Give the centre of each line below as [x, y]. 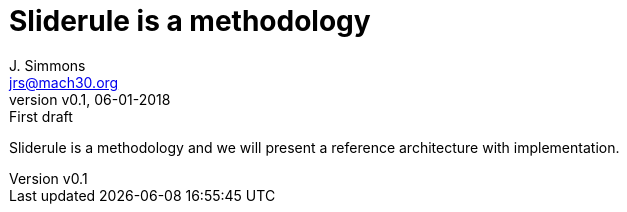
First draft [41, 116]
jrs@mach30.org [64, 82]
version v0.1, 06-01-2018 [90, 99]
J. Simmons [47, 65]
